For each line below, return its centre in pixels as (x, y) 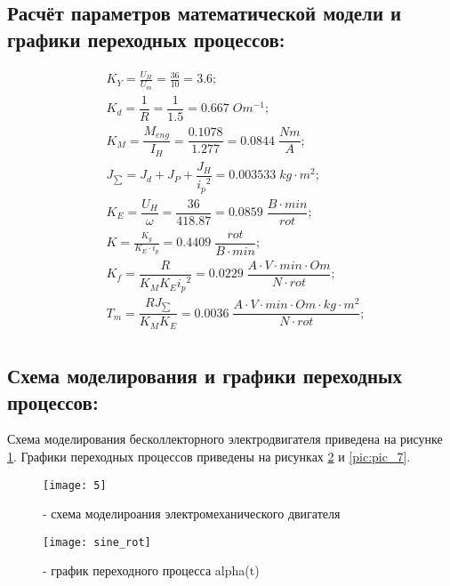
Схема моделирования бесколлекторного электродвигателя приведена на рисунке (225, 439)
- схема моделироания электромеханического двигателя (192, 514)
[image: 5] (75, 485)
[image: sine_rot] (97, 542)
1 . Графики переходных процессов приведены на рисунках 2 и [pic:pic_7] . (209, 456)
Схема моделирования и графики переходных (205, 376)
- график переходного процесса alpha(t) (151, 570)
